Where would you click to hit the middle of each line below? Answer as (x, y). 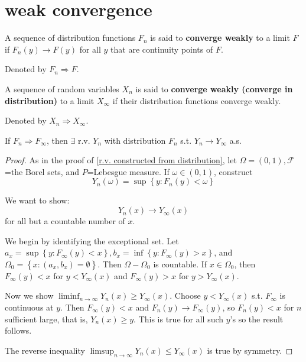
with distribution (135, 140)
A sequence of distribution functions (70, 38)
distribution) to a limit (50, 100)
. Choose (185, 295)
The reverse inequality (45, 350)
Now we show (29, 295)
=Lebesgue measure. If (128, 171)
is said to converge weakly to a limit (220, 38)
